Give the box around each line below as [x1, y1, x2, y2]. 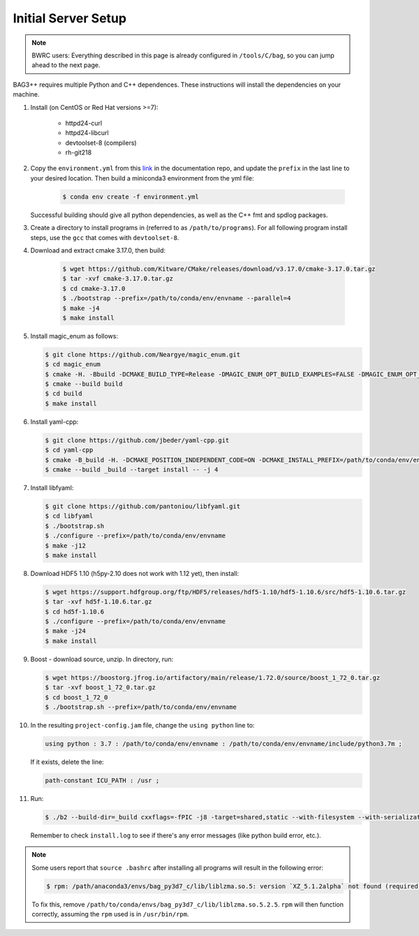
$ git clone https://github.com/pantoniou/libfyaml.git [45, 502, 241, 510]
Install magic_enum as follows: [30, 332, 119, 340]
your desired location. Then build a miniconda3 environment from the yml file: [30, 173, 254, 182]
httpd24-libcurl [65, 129, 109, 137]
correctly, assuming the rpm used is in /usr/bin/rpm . [31, 910, 189, 918]
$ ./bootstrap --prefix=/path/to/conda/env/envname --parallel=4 [62, 295, 291, 302]
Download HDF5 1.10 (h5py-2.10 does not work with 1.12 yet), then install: [30, 569, 240, 577]
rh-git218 [65, 148, 92, 157]
